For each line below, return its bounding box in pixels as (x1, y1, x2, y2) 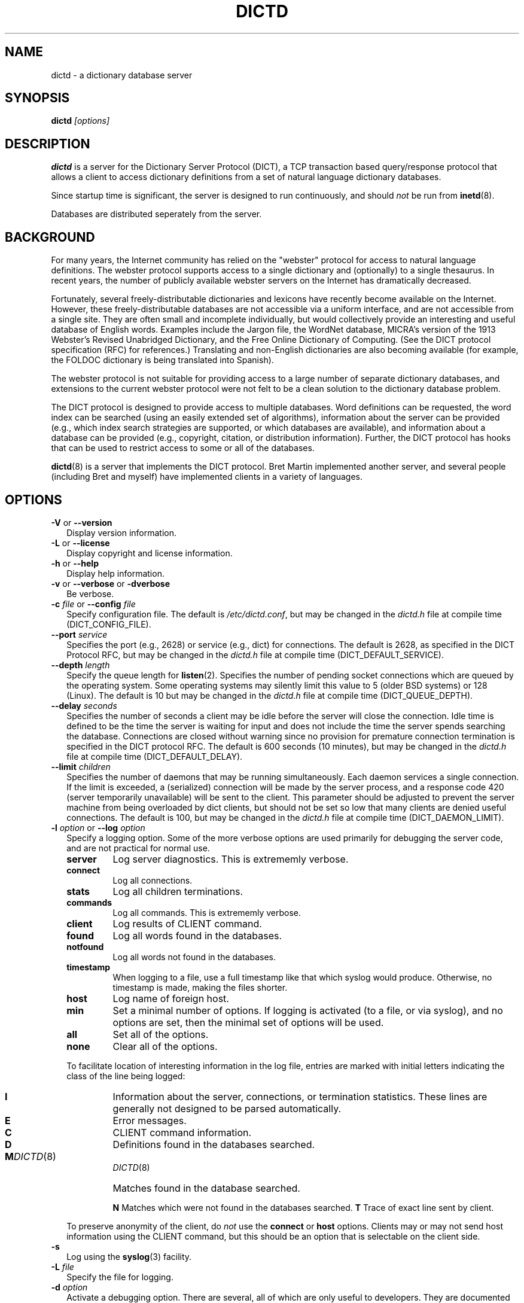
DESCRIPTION (5, 136, 90, 151)
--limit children (51, 761, 111, 772)
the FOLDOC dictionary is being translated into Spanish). (51, 355, 274, 366)
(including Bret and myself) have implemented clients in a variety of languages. (51, 471, 363, 482)
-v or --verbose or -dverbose (51, 578, 170, 589)
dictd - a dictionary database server (51, 69, 193, 80)
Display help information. (66, 568, 164, 579)
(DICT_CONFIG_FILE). (66, 619, 151, 629)
